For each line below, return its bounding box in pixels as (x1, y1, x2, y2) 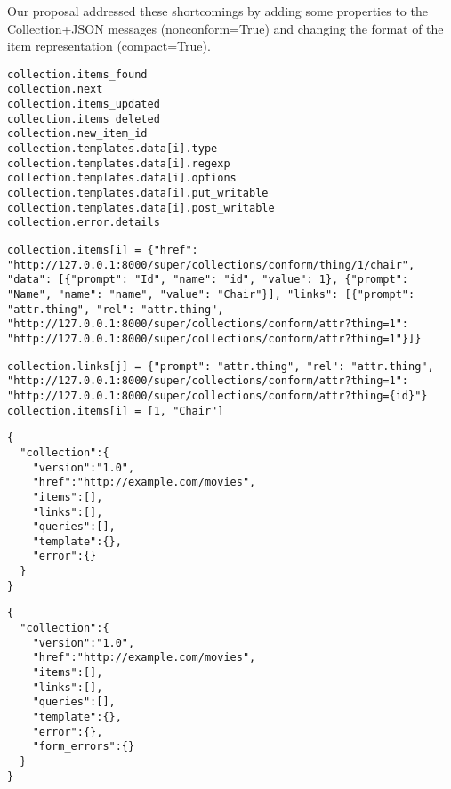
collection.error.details (7, 216, 160, 229)
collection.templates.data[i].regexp (7, 157, 230, 170)
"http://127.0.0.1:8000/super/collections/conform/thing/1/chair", (7, 258, 415, 271)
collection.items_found (7, 68, 148, 81)
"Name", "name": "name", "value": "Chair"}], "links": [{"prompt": (7, 287, 415, 301)
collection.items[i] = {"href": (7, 244, 198, 256)
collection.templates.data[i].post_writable (7, 201, 275, 214)
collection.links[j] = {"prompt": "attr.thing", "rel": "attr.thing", (7, 359, 434, 373)
